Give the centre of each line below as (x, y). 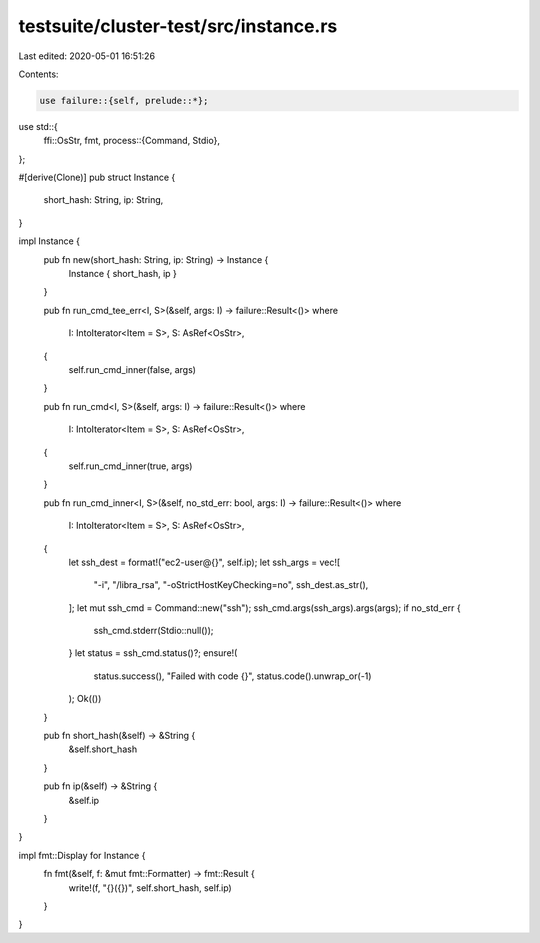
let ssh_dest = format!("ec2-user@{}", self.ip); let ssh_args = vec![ (204, 562)
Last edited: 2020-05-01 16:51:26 (86, 56)
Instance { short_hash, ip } (122, 274)
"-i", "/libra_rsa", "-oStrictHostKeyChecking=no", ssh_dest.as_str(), (231, 585)
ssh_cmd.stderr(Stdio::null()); (153, 631)
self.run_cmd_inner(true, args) (130, 466)
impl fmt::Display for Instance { (82, 855)
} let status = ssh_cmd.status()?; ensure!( (153, 653)
